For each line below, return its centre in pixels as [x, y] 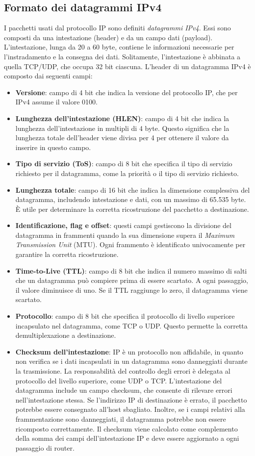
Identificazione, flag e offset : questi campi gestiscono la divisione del [123, 225]
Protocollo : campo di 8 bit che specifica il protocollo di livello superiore [125, 316]
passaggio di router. [45, 447]
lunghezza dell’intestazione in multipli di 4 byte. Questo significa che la [122, 128]
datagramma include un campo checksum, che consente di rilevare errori [124, 390]
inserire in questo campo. [53, 147]
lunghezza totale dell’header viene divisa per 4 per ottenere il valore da [122, 138]
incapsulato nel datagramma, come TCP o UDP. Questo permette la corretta [131, 325]
